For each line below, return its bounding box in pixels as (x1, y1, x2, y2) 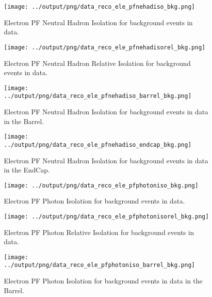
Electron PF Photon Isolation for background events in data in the (4, 276, 203, 286)
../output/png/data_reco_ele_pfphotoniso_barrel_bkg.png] (4, 262, 195, 269)
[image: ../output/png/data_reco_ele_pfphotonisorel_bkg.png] (4, 213, 209, 220)
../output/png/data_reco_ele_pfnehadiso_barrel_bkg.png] (4, 93, 192, 100)
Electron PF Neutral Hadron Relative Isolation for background (4, 58, 191, 68)
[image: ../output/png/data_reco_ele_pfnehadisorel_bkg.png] (4, 44, 206, 51)
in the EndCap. (4, 165, 50, 175)
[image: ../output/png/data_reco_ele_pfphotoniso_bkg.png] (4, 182, 198, 189)
